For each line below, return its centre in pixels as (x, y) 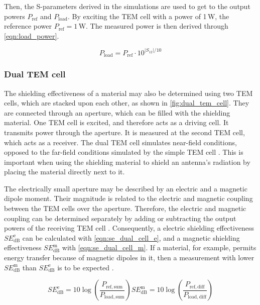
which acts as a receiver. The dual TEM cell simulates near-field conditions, (120, 142)
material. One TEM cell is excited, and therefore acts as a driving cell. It (116, 122)
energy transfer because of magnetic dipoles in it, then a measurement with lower (129, 258)
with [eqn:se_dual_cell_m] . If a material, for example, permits (159, 247)
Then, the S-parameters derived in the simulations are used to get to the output (127, 6)
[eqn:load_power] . (32, 35)
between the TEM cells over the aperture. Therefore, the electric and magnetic (125, 208)
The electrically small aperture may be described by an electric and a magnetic (126, 188)
